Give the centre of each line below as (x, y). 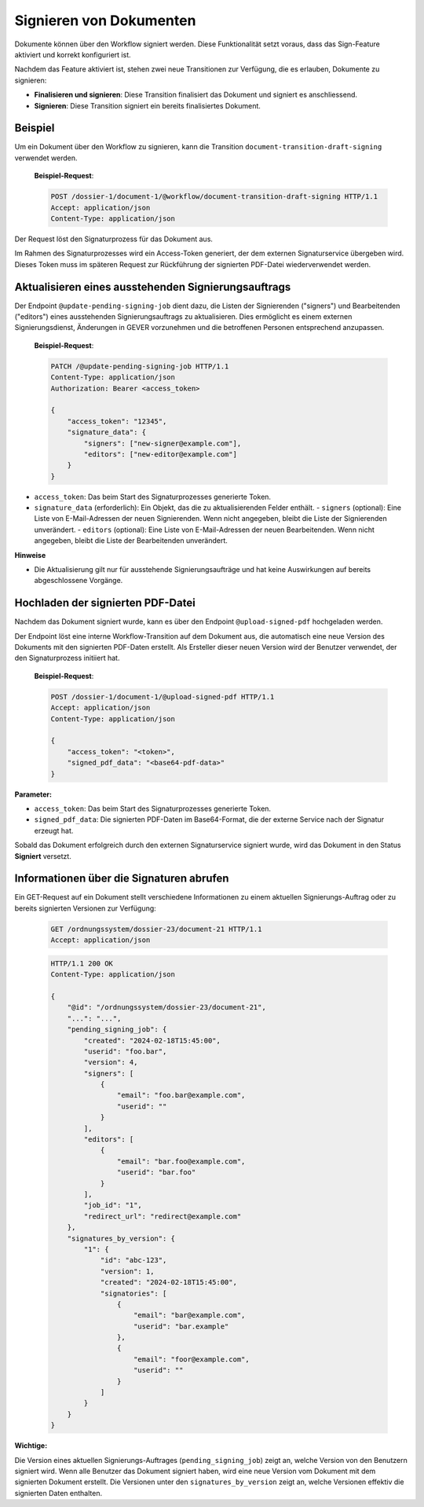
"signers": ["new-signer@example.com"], (163, 443)
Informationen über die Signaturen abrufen (122, 879)
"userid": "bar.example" (181, 1326)
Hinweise (30, 555)
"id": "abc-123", (133, 1260)
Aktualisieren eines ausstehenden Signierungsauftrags (153, 287)
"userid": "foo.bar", (125, 1051)
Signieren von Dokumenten (105, 20)
